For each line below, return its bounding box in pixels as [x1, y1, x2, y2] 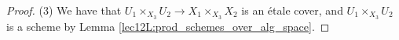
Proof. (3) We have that [6, 2, 122, 18]
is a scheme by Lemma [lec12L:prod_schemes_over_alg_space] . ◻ [6, 18, 330, 34]
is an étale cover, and [241, 2, 343, 18]
